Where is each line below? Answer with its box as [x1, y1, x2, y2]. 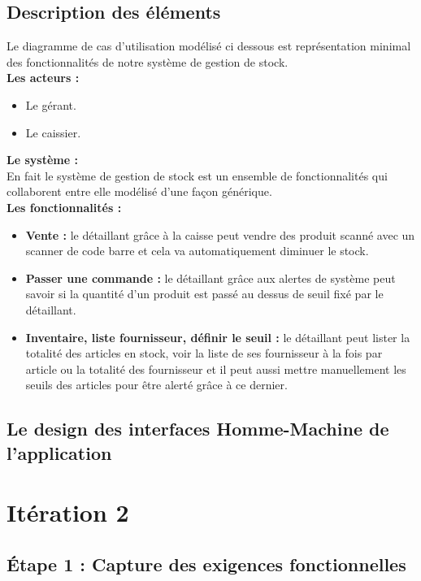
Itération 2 [7, 496, 129, 529]
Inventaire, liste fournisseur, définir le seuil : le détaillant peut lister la [25, 328, 410, 345]
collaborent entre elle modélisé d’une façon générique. [7, 183, 272, 200]
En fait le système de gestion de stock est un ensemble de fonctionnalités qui [7, 167, 388, 184]
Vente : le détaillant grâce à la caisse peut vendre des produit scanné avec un [25, 226, 415, 243]
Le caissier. [25, 124, 81, 141]
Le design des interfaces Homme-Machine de [7, 416, 389, 441]
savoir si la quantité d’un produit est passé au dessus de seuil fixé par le [25, 285, 384, 302]
